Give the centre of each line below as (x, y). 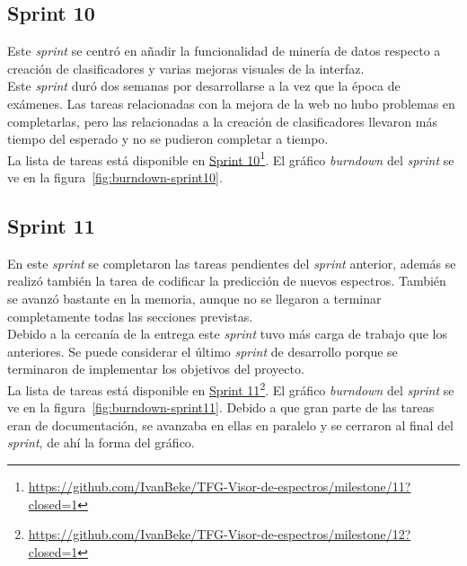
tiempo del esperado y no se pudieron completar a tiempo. (168, 139)
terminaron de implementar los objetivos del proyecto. (156, 369)
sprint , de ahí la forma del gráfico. (101, 442)
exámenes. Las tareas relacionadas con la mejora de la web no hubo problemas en (231, 103)
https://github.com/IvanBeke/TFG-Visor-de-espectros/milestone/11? (220, 486)
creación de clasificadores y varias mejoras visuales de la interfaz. (186, 68)
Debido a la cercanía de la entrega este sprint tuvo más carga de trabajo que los (227, 334)
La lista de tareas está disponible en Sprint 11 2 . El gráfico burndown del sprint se (231, 388)
